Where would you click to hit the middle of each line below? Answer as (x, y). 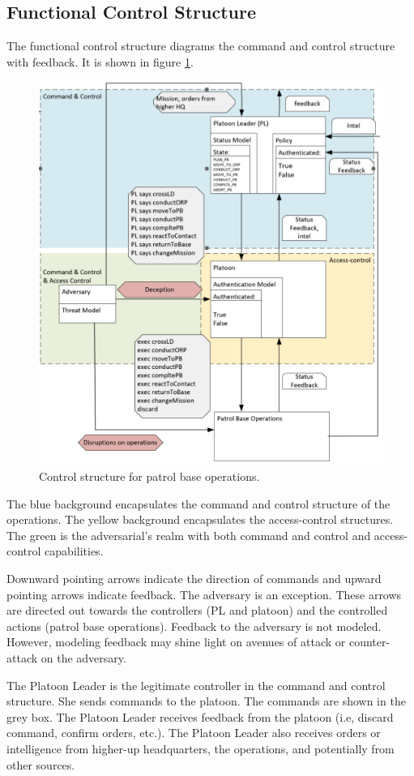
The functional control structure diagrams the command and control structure (201, 46)
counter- (369, 642)
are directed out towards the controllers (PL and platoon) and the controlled (197, 610)
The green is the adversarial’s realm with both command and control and (189, 535)
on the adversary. (83, 658)
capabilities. (74, 551)
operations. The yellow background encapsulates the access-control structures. (200, 519)
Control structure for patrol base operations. (149, 476)
